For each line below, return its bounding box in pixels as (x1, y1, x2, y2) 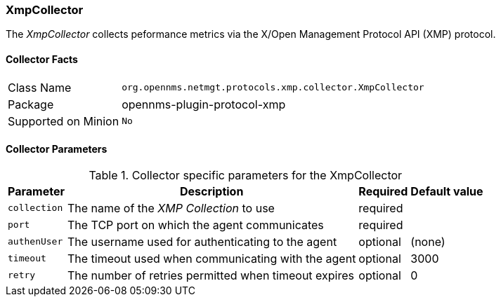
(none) (410, 234, 445, 249)
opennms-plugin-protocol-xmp (122, 97, 286, 111)
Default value (410, 184, 483, 198)
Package (8, 97, 54, 111)
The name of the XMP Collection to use (67, 200, 275, 215)
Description (179, 184, 244, 198)
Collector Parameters (6, 143, 108, 156)
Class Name (8, 80, 72, 95)
